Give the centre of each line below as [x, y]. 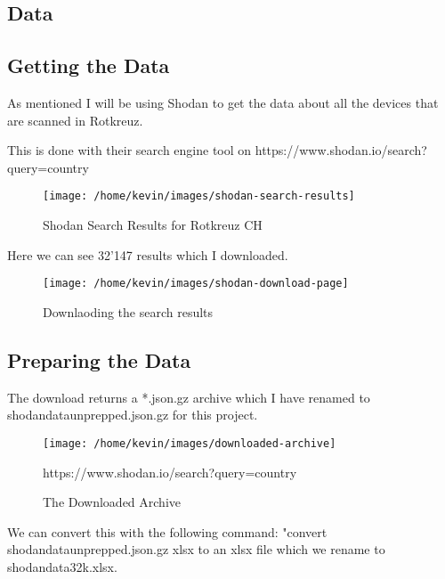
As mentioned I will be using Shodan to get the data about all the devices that [223, 102]
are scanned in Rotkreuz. [75, 120]
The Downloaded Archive [112, 502]
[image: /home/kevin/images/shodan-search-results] [199, 196]
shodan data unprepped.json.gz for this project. [133, 415]
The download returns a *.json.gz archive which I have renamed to [189, 397]
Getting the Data [89, 65]
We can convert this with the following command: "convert [167, 531]
